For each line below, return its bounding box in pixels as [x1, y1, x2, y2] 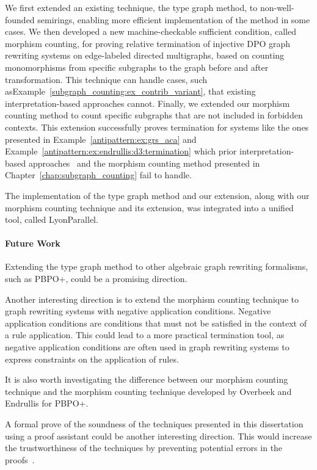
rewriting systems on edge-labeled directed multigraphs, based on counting [5, 49, 285, 62]
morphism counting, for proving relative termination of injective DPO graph [5, 37, 291, 49]
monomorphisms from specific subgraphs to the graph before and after [5, 60, 269, 73]
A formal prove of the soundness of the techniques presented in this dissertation [5, 418, 304, 430]
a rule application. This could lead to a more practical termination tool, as [5, 328, 285, 341]
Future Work [5, 237, 60, 250]
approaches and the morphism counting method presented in [28, 156, 260, 169]
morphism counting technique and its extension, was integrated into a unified [5, 201, 294, 214]
